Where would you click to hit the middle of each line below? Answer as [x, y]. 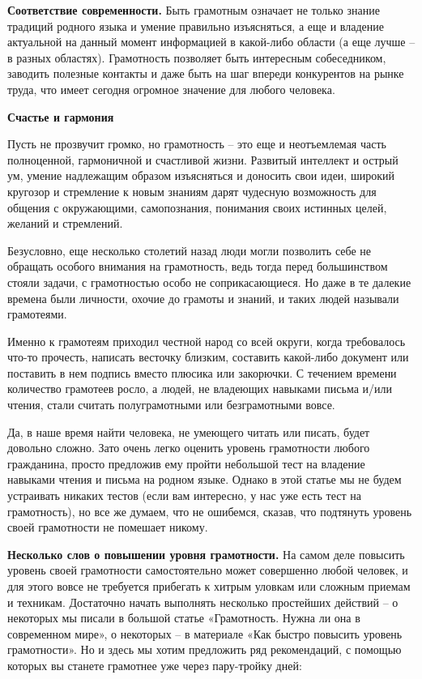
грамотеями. [37, 314]
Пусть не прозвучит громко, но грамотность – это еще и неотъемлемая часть [197, 144]
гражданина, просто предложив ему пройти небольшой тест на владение [186, 463]
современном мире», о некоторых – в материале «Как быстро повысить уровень [205, 633]
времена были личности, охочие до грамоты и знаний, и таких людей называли [203, 298]
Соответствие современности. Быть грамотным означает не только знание [194, 10]
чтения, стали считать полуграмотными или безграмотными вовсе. [171, 405]
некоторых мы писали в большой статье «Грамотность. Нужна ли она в [184, 618]
